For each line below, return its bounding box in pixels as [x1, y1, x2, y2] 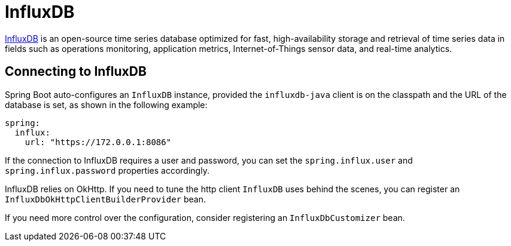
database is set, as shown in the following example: [5, 99, 208, 110]
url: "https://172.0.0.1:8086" [25, 137, 172, 147]
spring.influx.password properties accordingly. [5, 165, 209, 176]
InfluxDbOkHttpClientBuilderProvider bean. [5, 193, 206, 204]
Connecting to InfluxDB [5, 64, 147, 79]
